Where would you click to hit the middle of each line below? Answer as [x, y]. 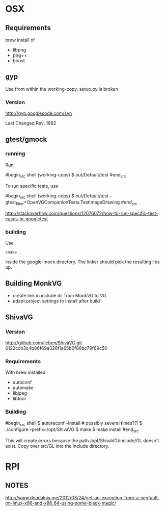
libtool [19, 399]
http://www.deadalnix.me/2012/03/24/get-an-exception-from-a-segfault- [82, 498]
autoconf [22, 382]
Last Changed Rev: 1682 [31, 123]
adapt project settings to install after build [56, 301]
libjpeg [20, 393]
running [15, 154]
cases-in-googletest [27, 219]
